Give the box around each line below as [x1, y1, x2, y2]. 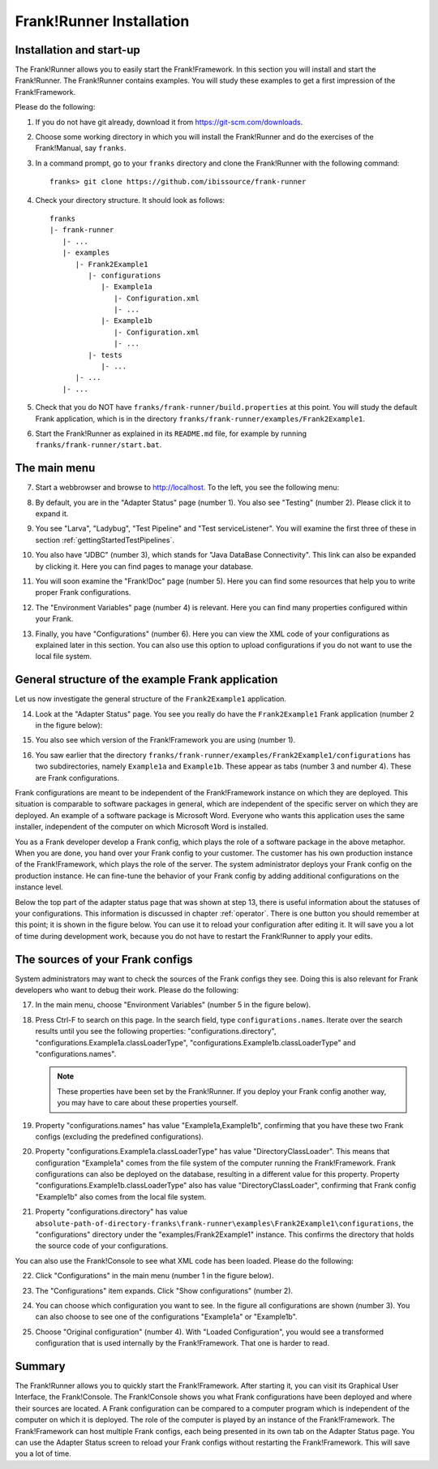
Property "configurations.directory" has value [35, 1207, 188, 1217]
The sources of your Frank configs [15, 952, 194, 966]
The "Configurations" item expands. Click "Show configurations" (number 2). [35, 1286, 294, 1295]
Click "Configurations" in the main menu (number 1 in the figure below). [35, 1271, 274, 1281]
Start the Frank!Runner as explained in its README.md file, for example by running [35, 429, 307, 438]
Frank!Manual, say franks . [35, 143, 127, 153]
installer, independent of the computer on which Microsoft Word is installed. [15, 822, 268, 832]
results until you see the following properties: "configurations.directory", [35, 1027, 277, 1036]
